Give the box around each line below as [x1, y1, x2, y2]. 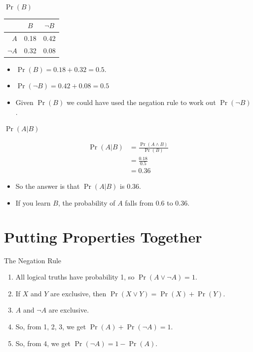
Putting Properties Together [4, 226, 202, 246]
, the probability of [58, 197, 115, 208]
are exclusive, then [50, 288, 107, 298]
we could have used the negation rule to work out [66, 97, 216, 107]
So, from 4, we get [15, 338, 71, 348]
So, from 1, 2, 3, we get [15, 321, 86, 332]
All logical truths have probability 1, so [15, 272, 135, 282]
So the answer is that [15, 181, 80, 191]
